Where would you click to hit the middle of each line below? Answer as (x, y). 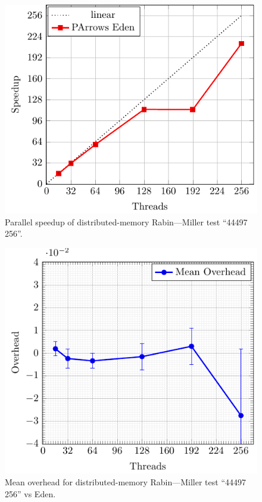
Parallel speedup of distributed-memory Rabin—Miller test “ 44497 (126, 221)
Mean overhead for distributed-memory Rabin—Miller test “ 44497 (126, 482)
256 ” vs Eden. (30, 493)
